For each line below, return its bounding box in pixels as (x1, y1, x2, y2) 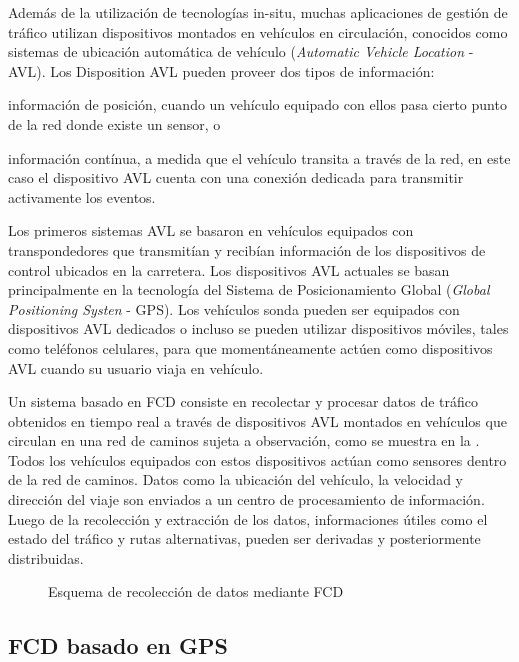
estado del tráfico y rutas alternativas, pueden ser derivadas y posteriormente (8, 528, 481, 549)
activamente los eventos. (8, 186, 156, 207)
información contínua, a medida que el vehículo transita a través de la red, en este (8, 147, 511, 168)
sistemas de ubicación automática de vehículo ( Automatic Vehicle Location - (8, 41, 474, 62)
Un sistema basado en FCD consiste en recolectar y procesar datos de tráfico (8, 391, 479, 412)
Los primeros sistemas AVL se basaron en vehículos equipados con (8, 220, 414, 241)
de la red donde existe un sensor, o (8, 113, 221, 134)
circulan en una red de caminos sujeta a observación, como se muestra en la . (8, 430, 480, 451)
